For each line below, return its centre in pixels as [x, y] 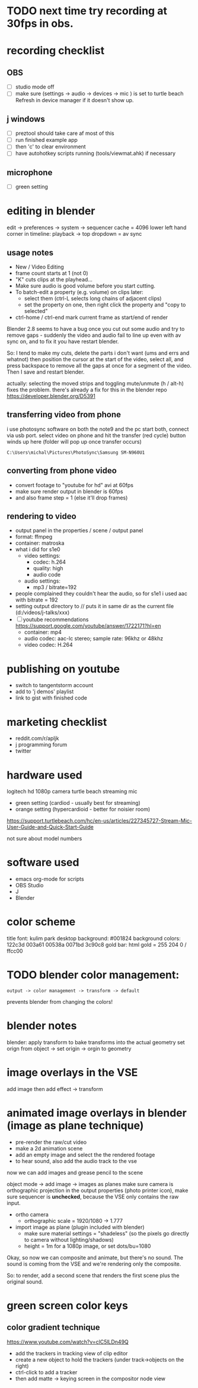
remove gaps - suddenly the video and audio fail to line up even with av [94, 335]
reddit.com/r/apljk [37, 738]
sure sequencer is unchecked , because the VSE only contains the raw [93, 1196]
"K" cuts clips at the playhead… [54, 279]
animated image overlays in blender [97, 1113]
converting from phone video [62, 471]
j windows [26, 119]
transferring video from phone [64, 415]
